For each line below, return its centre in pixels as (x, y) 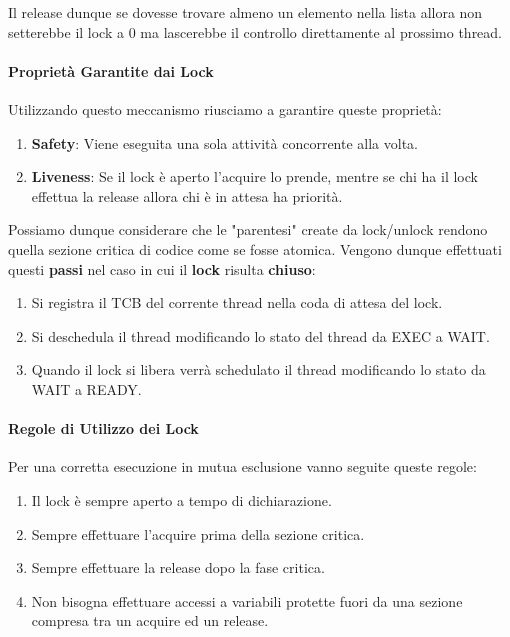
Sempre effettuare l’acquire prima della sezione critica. (198, 533)
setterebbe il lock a (66, 31)
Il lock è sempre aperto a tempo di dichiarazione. (181, 499)
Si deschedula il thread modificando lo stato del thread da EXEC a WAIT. (260, 335)
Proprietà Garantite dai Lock (111, 70)
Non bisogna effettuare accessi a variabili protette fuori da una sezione (247, 600)
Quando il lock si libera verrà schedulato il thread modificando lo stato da (258, 369)
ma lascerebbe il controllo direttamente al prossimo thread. (321, 31)
